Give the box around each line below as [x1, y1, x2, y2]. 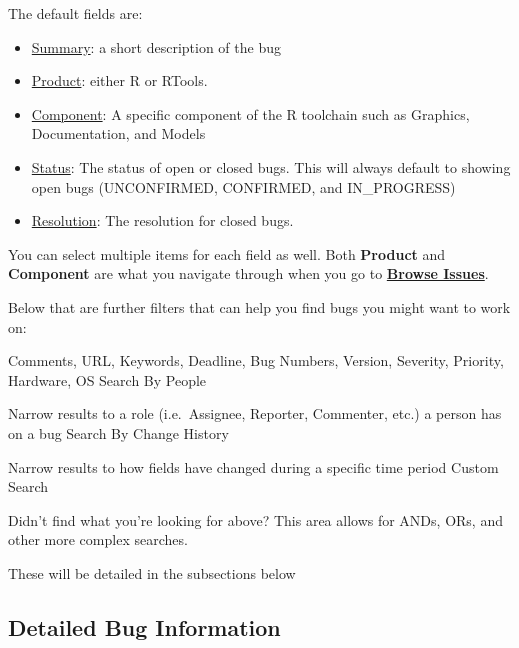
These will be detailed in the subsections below [8, 562, 296, 583]
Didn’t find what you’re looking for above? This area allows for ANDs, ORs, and [8, 509, 503, 530]
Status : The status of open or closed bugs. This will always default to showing [31, 156, 511, 177]
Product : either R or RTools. [31, 70, 208, 91]
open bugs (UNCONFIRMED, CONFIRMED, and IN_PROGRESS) [31, 176, 456, 197]
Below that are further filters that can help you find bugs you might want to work [8, 296, 511, 317]
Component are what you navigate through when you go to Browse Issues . [8, 263, 489, 284]
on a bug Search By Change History [8, 422, 229, 443]
